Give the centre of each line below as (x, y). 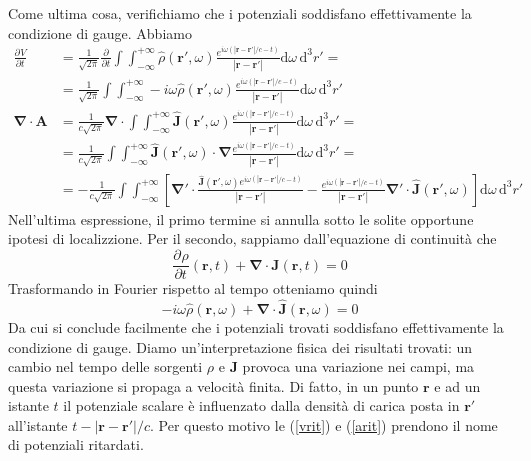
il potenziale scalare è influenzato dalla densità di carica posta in (261, 405)
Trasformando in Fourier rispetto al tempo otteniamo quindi (193, 288)
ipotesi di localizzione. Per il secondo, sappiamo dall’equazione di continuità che (252, 238)
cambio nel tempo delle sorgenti (105, 366)
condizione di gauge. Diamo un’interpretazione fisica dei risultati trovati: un (240, 346)
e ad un (457, 385)
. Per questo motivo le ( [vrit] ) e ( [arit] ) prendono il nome (324, 424)
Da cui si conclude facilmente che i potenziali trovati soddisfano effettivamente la (256, 326)
